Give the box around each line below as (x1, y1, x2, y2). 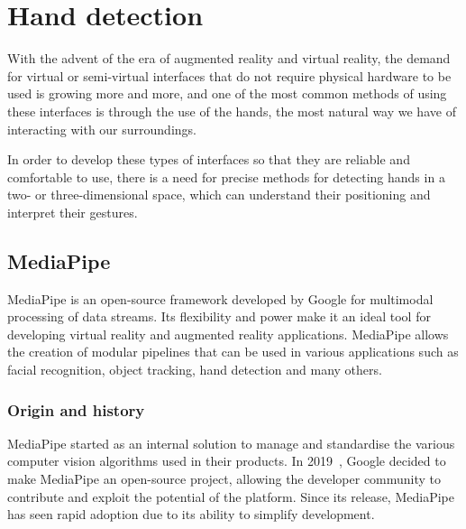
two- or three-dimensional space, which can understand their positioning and (7, 185, 431, 204)
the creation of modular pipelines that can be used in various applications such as (7, 342, 459, 361)
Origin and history (7, 398, 145, 421)
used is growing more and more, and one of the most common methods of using (7, 84, 447, 103)
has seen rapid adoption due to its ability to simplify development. (7, 505, 375, 524)
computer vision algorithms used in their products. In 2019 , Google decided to (7, 451, 446, 470)
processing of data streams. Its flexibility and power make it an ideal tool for (7, 307, 431, 326)
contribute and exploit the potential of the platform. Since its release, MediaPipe (7, 487, 454, 506)
